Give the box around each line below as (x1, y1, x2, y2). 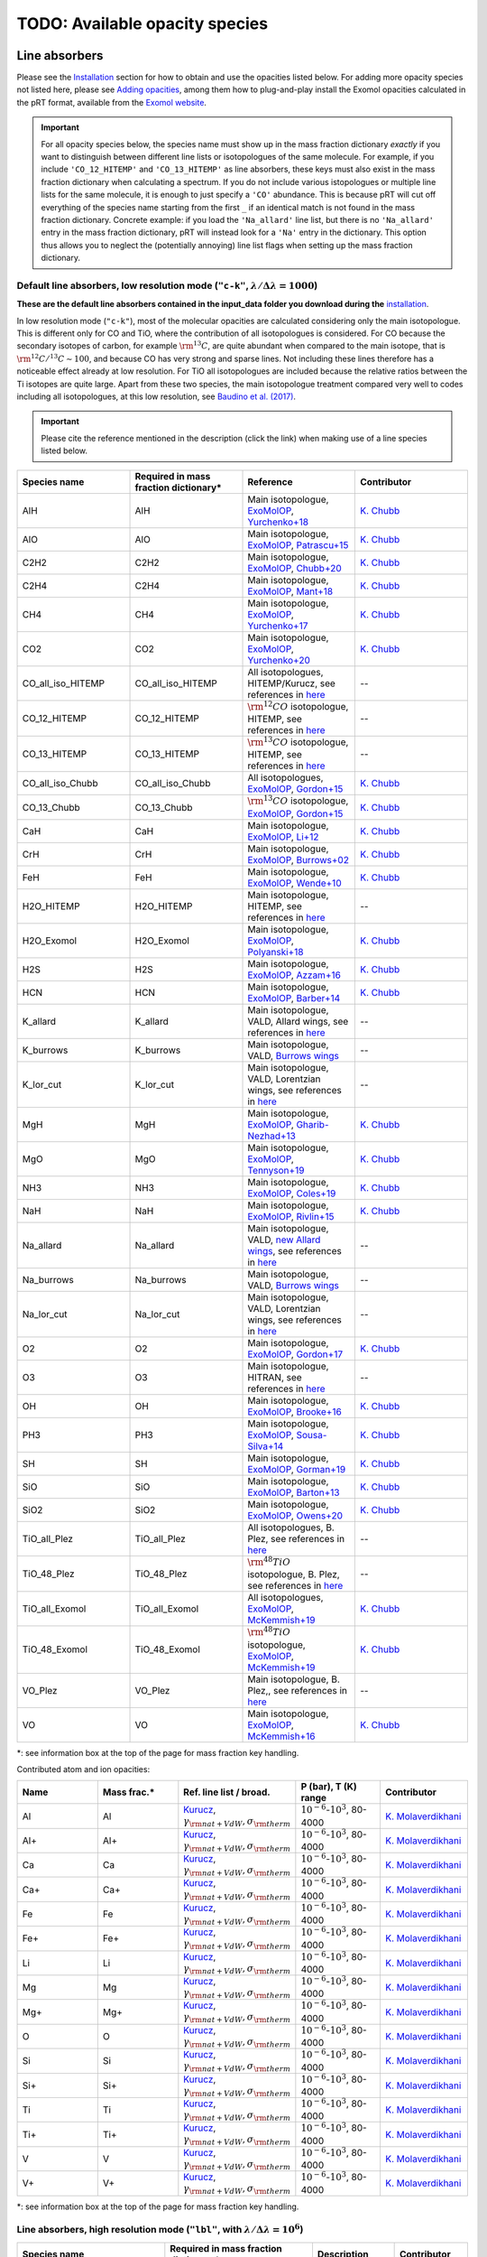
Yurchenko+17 (247, 619, 308, 632)
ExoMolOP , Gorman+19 (247, 1463, 346, 1475)
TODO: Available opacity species (16, 14, 269, 33)
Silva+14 (247, 1440, 284, 1453)
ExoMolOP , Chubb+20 (247, 562, 342, 574)
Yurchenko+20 (247, 654, 310, 666)
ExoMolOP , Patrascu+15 (247, 538, 349, 551)
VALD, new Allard (247, 1233, 321, 1246)
